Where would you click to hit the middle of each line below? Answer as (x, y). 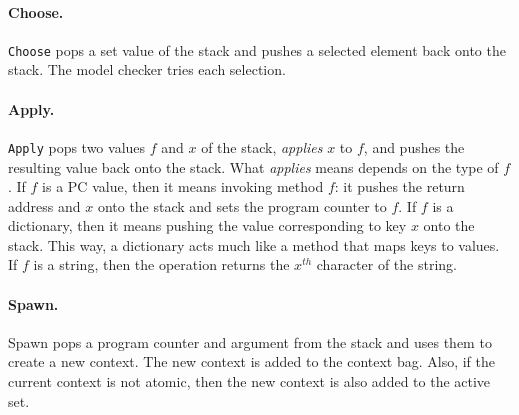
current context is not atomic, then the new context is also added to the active (249, 381)
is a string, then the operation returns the (161, 264)
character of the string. (386, 264)
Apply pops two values (77, 146)
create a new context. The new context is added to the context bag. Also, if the (252, 361)
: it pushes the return (399, 186)
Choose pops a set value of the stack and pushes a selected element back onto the (257, 49)
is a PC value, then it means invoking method (183, 186)
